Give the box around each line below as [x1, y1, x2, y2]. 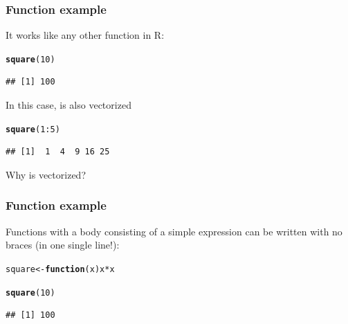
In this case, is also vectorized [6, 98, 131, 112]
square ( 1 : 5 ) [6, 124, 60, 134]
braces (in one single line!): [6, 237, 120, 252]
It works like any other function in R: [6, 28, 165, 42]
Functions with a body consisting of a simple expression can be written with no [6, 224, 342, 238]
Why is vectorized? [6, 167, 86, 181]
